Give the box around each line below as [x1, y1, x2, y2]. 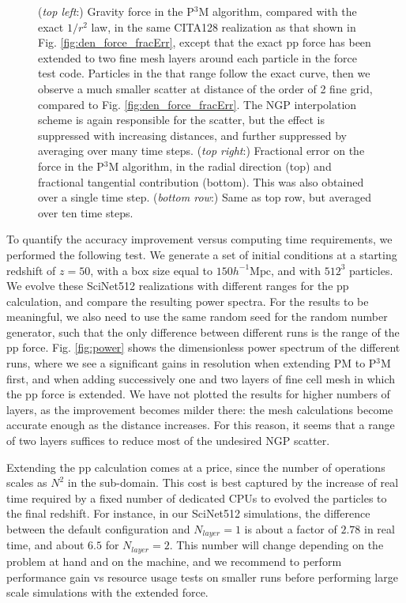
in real [363, 521, 395, 537]
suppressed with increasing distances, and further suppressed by [38, 126, 347, 143]
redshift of [6, 262, 56, 278]
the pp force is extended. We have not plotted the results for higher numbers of [6, 386, 390, 402]
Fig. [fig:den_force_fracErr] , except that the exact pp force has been [38, 34, 371, 51]
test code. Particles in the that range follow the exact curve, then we [38, 65, 370, 81]
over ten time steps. [38, 204, 133, 220]
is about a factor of [244, 521, 337, 537]
